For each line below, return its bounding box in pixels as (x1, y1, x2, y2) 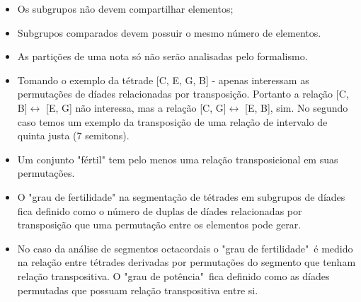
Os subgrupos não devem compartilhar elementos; (17, 1, 234, 16)
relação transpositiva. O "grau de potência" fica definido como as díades (17, 268, 330, 283)
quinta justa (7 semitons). (17, 128, 130, 143)
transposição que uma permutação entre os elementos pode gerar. (17, 217, 302, 232)
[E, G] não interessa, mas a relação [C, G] (46, 100, 227, 115)
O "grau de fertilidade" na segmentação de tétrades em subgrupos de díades (17, 189, 345, 204)
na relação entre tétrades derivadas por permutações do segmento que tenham (17, 255, 356, 269)
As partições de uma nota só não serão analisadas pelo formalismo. (17, 49, 308, 64)
